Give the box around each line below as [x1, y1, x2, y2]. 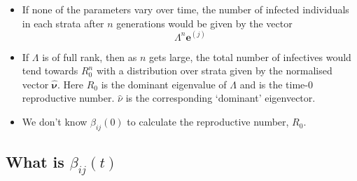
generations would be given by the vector [116, 15, 293, 30]
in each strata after [22, 15, 104, 30]
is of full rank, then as [42, 49, 137, 64]
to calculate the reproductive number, [127, 114, 289, 129]
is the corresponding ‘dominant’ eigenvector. [125, 90, 316, 105]
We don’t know [22, 114, 87, 129]
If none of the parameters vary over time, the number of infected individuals [22, 2, 349, 16]
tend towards [22, 63, 78, 78]
